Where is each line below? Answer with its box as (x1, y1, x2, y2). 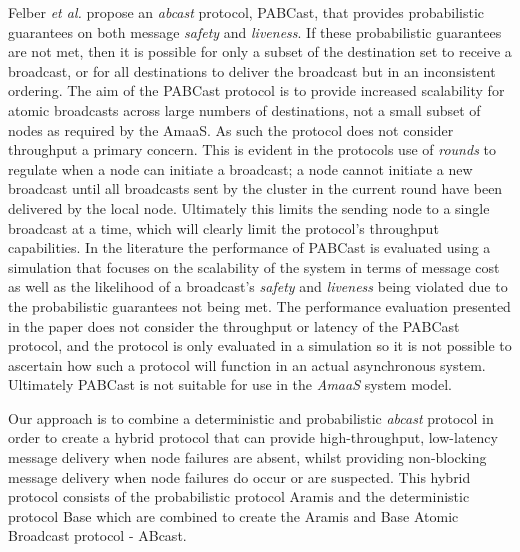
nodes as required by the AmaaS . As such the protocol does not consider (8, 119, 454, 140)
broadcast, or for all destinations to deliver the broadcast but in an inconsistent (8, 60, 496, 81)
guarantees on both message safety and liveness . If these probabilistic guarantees (8, 21, 502, 42)
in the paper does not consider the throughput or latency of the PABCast (8, 315, 460, 336)
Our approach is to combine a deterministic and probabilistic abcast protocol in (8, 407, 494, 428)
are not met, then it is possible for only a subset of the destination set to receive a (8, 41, 512, 62)
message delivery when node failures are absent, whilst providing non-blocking (8, 447, 487, 468)
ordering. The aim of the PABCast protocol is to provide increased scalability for (8, 80, 505, 101)
